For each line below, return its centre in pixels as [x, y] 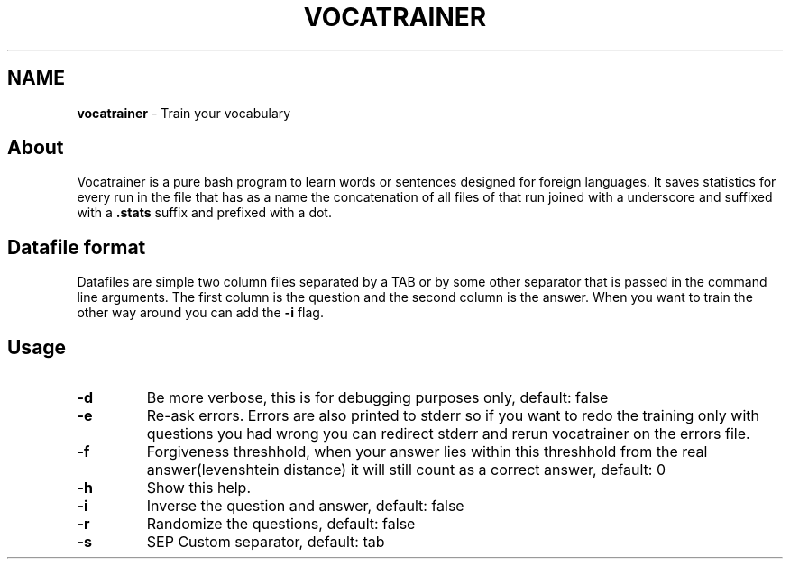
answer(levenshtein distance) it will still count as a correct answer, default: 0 [406, 470]
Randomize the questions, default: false [281, 524]
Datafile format [77, 247]
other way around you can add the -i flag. [200, 313]
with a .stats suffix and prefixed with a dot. [204, 213]
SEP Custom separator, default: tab [266, 542]
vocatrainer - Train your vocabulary [184, 113]
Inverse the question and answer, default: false [305, 506]
